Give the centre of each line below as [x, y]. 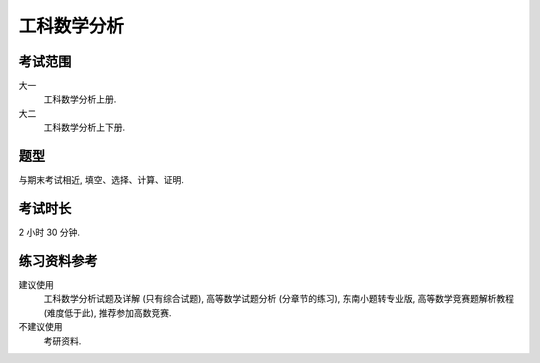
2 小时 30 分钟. [49, 232]
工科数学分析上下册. [84, 127]
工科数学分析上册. [80, 99]
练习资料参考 [58, 260]
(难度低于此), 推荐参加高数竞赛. [107, 312]
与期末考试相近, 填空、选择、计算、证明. [101, 180]
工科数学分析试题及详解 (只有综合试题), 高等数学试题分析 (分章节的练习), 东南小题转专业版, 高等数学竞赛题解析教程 [279, 299]
